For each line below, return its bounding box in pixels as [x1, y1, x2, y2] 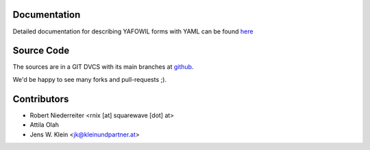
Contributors [12, 93, 69, 105]
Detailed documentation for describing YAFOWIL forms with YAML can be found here [12, 27, 254, 35]
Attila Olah [29, 121, 60, 129]
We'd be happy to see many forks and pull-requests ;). [12, 75, 167, 83]
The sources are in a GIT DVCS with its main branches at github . [12, 63, 194, 71]
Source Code [12, 45, 70, 57]
